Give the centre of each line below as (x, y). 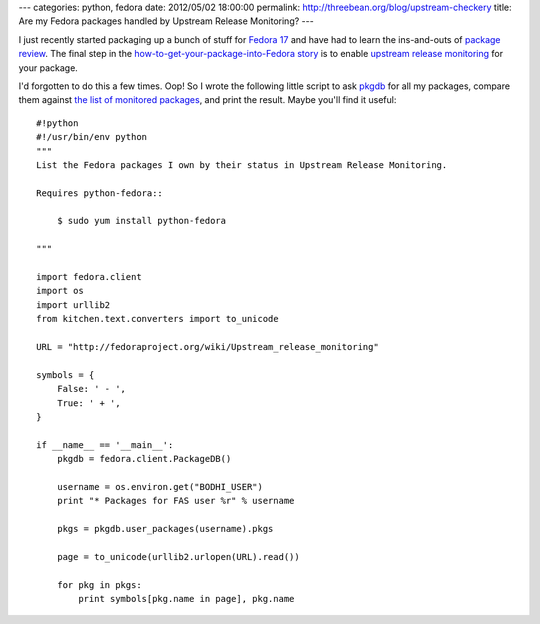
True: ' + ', (88, 403)
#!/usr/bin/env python (92, 137)
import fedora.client (89, 277)
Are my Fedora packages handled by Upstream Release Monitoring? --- (166, 21)
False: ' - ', (91, 389)
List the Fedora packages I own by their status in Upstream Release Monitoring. (242, 164)
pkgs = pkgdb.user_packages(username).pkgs (165, 529)
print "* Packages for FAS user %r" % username (175, 501)
